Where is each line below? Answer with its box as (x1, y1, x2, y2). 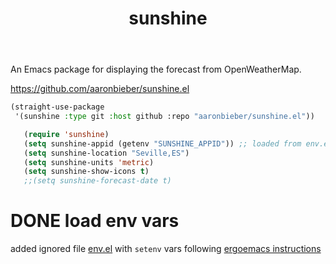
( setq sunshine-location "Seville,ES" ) (23, 148, 190, 158)
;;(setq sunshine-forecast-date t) (23, 176, 172, 186)
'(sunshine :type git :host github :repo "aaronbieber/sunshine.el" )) (14, 112, 315, 122)
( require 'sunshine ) (23, 129, 110, 139)
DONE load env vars (10, 210, 180, 232)
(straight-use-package (10, 102, 105, 112)
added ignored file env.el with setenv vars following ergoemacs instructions (10, 243, 322, 255)
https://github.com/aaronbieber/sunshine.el (10, 83, 190, 95)
